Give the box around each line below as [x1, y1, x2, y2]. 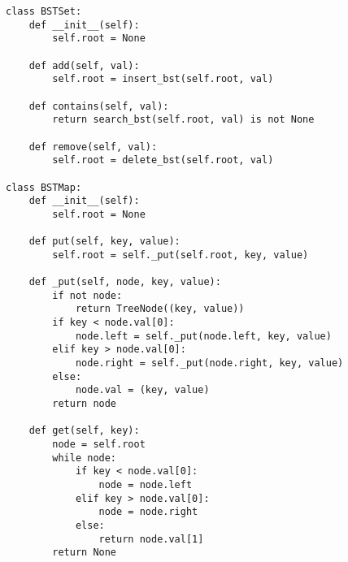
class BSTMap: [6, 181, 82, 193]
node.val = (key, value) [75, 384, 210, 396]
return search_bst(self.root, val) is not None [52, 114, 315, 126]
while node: [52, 452, 117, 464]
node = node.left [98, 478, 193, 491]
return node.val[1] [98, 533, 204, 545]
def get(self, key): [28, 425, 140, 437]
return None [52, 547, 117, 559]
